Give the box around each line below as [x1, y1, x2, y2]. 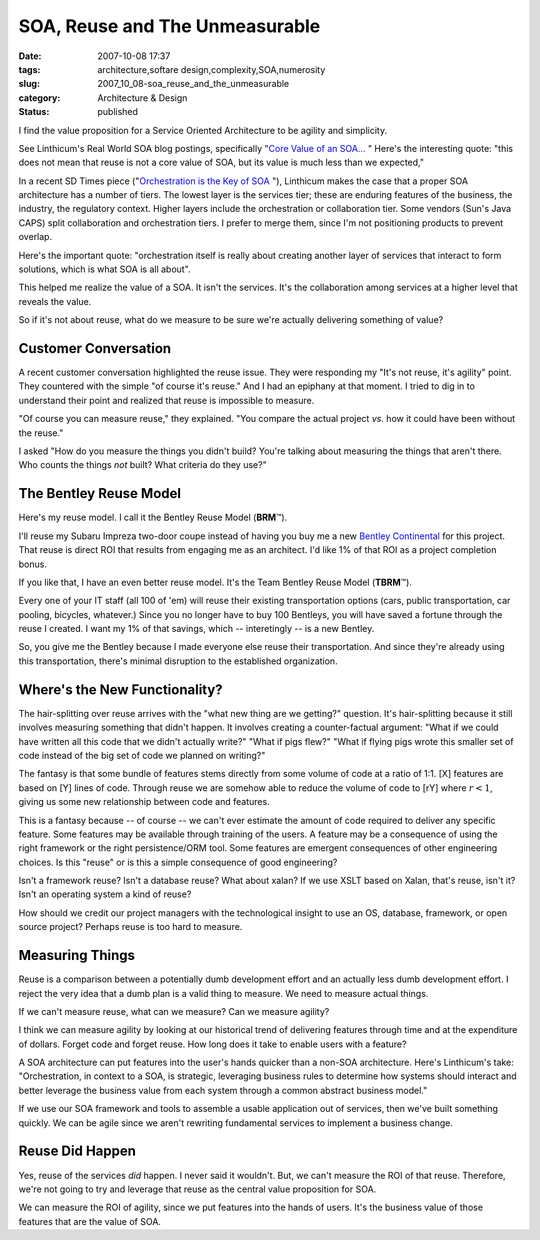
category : [18, 91, 61, 104]
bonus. [18, 558, 47, 570]
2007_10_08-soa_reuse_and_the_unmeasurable [97, 78, 290, 90]
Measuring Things [18, 947, 135, 964]
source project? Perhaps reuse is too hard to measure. [18, 921, 243, 933]
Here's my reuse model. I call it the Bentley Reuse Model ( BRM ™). [18, 511, 288, 524]
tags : [18, 63, 41, 75]
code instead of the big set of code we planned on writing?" [18, 749, 266, 761]
